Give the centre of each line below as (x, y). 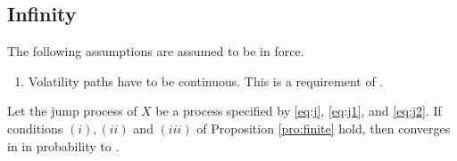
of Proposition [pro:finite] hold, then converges (324, 128)
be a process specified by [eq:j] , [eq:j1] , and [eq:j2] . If (299, 111)
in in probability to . (63, 145)
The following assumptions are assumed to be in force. (156, 51)
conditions (35, 128)
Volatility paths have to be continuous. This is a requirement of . (206, 80)
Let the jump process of (72, 111)
